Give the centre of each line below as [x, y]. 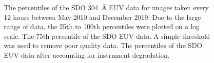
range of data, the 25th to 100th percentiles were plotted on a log [102, 26]
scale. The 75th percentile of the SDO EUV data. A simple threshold [107, 36]
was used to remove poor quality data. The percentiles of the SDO [103, 45]
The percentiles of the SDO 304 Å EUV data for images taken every [107, 7]
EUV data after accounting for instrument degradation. [87, 55]
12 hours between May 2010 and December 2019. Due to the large [103, 17]
